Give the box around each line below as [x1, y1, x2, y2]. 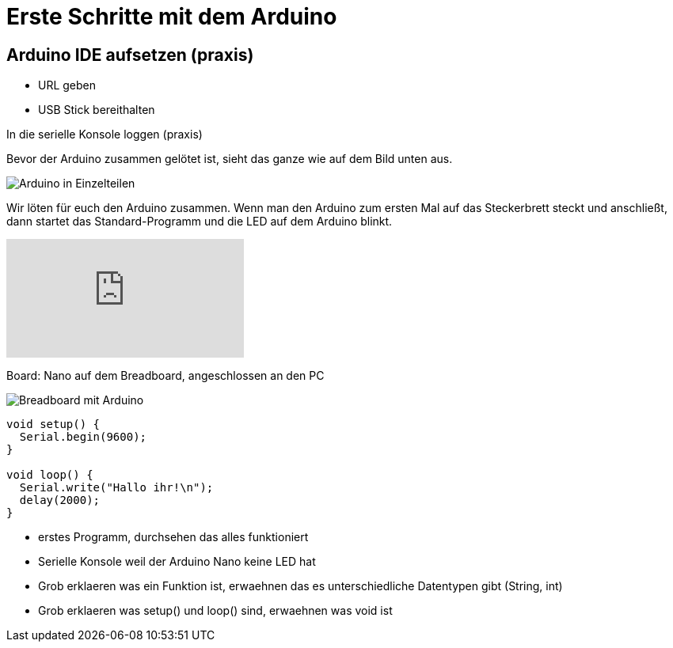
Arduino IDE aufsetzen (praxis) [6, 44, 254, 65]
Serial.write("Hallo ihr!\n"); [19, 481, 214, 495]
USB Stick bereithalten [38, 103, 155, 117]
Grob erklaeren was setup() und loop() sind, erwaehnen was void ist [38, 604, 393, 618]
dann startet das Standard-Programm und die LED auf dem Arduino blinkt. [6, 214, 393, 229]
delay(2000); [19, 494, 101, 507]
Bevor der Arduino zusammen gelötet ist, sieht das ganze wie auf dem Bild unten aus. [6, 152, 453, 166]
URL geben [38, 78, 97, 93]
